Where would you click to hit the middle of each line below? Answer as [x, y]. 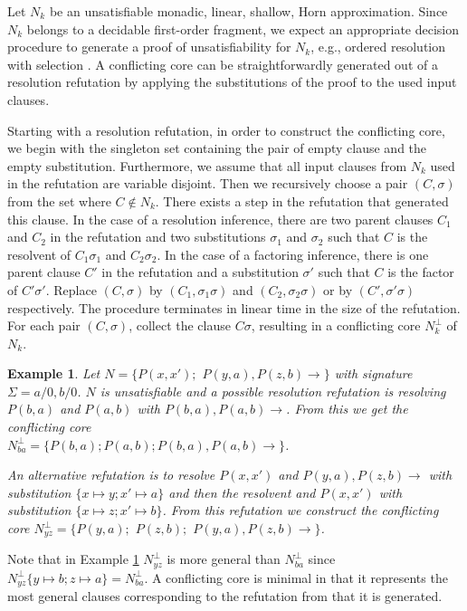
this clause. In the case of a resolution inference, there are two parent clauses [220, 219]
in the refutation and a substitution [200, 272]
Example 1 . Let [54, 373]
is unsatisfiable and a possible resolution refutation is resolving [273, 391]
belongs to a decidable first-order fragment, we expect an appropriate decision [243, 29]
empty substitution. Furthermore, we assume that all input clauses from [207, 165]
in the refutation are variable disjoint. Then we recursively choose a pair [208, 183]
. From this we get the [347, 409]
